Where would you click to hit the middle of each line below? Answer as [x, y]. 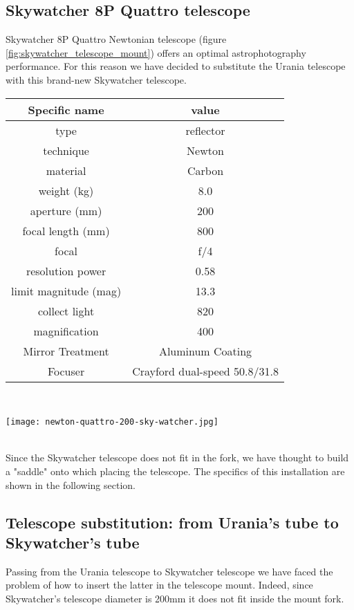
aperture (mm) [66, 210]
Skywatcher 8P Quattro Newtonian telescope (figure [116, 39]
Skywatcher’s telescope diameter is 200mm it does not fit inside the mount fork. [175, 598]
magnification [66, 331]
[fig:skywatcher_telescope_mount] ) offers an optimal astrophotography [156, 52]
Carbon [205, 170]
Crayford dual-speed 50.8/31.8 [205, 371]
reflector [205, 130]
